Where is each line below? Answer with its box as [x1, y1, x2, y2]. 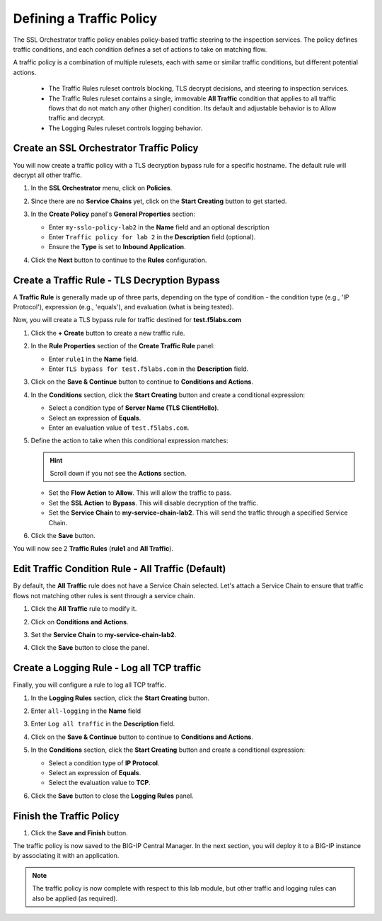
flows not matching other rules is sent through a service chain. [13, 591, 196, 600]
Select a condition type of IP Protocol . [48, 758, 160, 767]
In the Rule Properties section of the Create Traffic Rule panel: [30, 342, 215, 350]
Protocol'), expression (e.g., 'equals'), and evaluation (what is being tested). [13, 303, 234, 311]
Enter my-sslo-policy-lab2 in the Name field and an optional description [48, 223, 270, 231]
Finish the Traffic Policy [13, 810, 120, 822]
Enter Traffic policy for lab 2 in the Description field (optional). [48, 232, 256, 241]
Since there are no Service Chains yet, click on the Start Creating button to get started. [30, 197, 287, 205]
